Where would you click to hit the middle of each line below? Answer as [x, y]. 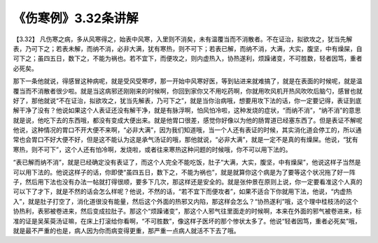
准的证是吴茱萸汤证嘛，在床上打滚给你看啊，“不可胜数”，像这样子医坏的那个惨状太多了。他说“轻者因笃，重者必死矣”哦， [187, 221]
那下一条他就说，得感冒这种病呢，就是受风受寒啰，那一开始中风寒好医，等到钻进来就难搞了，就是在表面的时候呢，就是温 [188, 81]
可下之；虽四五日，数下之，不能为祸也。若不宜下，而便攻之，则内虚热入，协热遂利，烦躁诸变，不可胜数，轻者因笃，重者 [188, 59]
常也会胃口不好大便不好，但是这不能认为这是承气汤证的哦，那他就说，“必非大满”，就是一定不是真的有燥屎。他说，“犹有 [185, 140]
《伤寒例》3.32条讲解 [76, 18]
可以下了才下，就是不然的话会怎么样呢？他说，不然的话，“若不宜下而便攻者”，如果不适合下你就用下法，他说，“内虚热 [183, 191]
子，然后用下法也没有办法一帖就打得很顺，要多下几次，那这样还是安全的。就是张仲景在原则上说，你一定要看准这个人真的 [188, 182]
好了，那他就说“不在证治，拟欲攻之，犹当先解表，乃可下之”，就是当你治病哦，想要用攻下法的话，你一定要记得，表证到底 [187, 101]
